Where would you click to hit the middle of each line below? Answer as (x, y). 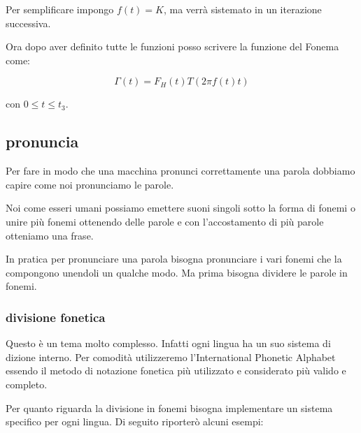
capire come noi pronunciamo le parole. (90, 184)
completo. (27, 384)
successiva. (28, 23)
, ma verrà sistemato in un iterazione (242, 9)
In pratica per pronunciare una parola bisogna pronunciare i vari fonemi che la (174, 259)
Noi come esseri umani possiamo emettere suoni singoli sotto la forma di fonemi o (180, 208)
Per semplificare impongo (60, 9)
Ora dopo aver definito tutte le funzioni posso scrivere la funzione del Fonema (172, 46)
